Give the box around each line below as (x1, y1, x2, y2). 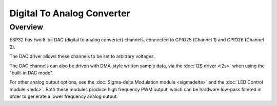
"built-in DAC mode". (9, 69, 54, 76)
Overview (9, 22, 44, 32)
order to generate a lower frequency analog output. (9, 93, 118, 99)
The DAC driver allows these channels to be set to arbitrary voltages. (9, 54, 155, 60)
